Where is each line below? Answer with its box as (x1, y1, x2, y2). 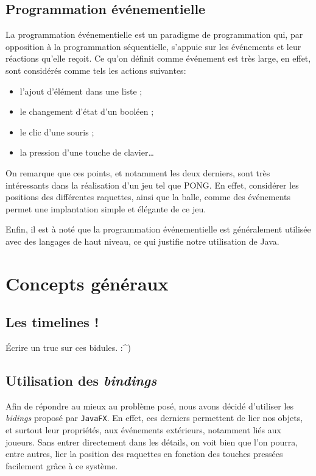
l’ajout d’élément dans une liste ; (19, 84, 142, 97)
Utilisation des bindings (5, 371, 157, 390)
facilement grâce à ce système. (5, 459, 118, 472)
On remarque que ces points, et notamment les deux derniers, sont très (5, 166, 270, 179)
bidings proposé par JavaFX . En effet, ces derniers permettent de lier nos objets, (5, 411, 303, 424)
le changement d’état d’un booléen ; (19, 105, 154, 118)
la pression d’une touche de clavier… (19, 146, 154, 159)
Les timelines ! (5, 312, 99, 331)
